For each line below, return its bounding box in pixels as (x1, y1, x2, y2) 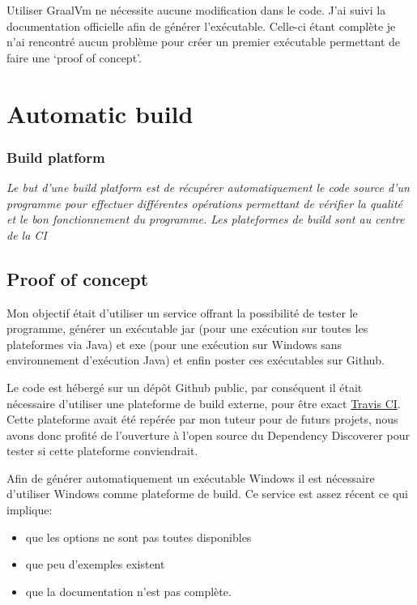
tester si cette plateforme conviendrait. (6, 442, 198, 459)
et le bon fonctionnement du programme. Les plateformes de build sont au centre (6, 211, 405, 228)
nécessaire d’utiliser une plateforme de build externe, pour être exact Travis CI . (6, 394, 401, 411)
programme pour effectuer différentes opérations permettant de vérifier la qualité (6, 194, 402, 211)
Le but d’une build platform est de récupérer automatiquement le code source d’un (6, 178, 410, 195)
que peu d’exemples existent (25, 556, 165, 573)
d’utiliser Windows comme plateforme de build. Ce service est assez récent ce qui (6, 485, 408, 502)
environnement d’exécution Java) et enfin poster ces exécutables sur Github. (6, 351, 385, 369)
